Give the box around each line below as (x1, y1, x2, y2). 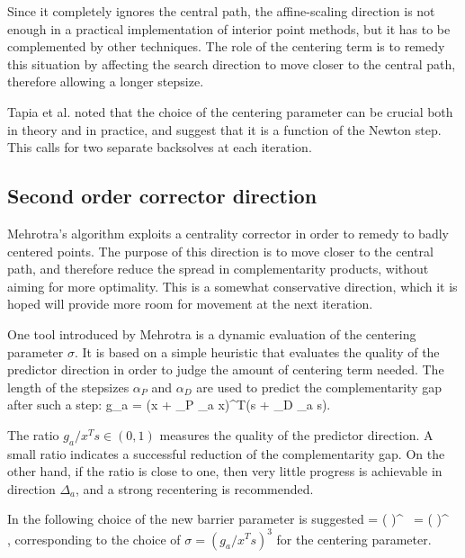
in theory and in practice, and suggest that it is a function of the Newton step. (7, 120, 442, 139)
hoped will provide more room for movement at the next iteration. (7, 294, 373, 313)
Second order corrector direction (7, 182, 317, 210)
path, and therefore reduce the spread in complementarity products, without (7, 259, 429, 278)
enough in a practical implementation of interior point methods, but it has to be (7, 19, 451, 38)
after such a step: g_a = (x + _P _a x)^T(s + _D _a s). (7, 395, 331, 414)
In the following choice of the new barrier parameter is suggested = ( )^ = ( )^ (7, 509, 449, 528)
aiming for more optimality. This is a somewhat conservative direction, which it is (7, 276, 458, 295)
